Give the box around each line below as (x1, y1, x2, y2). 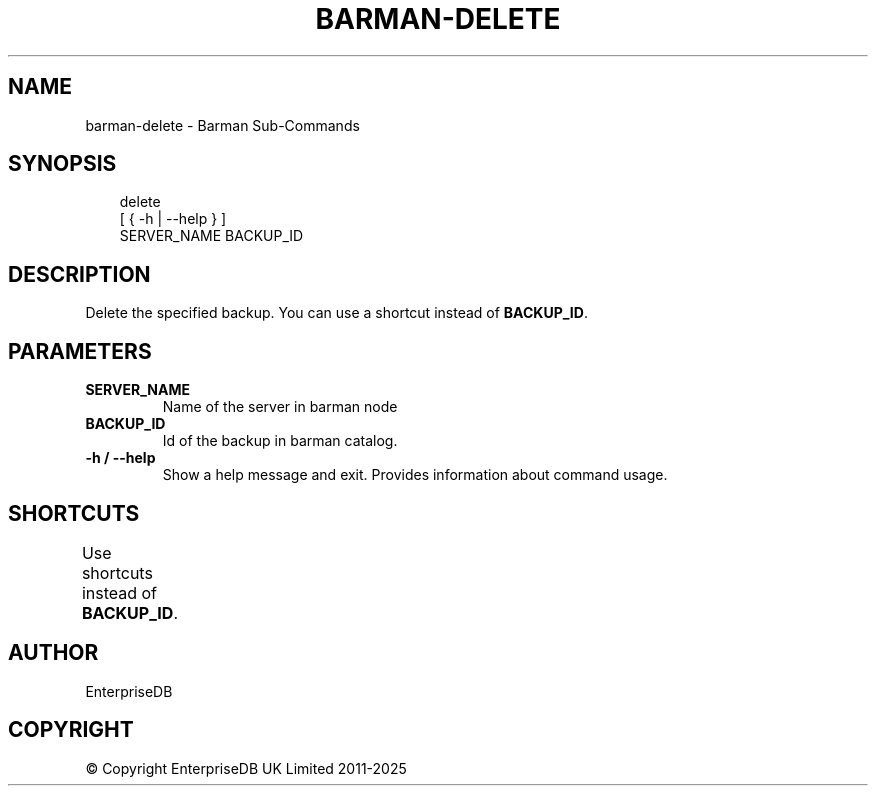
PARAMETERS (8, 338, 152, 364)
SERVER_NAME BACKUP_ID (119, 227, 304, 245)
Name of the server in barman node (162, 398, 398, 416)
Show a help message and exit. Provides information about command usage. (162, 466, 668, 484)
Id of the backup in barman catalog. (162, 432, 398, 450)
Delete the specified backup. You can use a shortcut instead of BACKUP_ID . (85, 304, 588, 322)
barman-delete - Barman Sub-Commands (85, 116, 360, 134)
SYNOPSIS (8, 151, 117, 177)
